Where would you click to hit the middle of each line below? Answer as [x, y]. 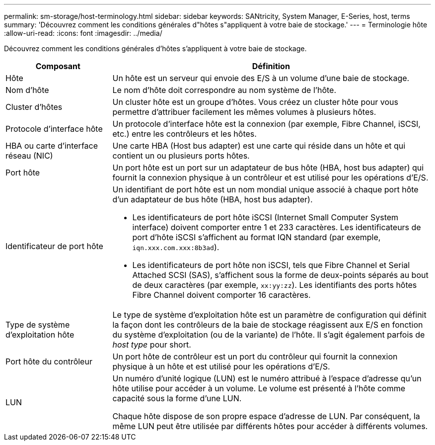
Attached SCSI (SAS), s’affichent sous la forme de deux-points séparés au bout [280, 275]
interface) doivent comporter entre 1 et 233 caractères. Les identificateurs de [277, 227]
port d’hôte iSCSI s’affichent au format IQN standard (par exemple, [256, 237]
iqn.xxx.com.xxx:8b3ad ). [176, 247]
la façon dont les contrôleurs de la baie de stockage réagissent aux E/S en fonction [268, 325]
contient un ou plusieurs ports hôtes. [181, 156]
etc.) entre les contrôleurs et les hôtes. [184, 134]
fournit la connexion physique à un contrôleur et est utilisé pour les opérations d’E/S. [270, 178]
